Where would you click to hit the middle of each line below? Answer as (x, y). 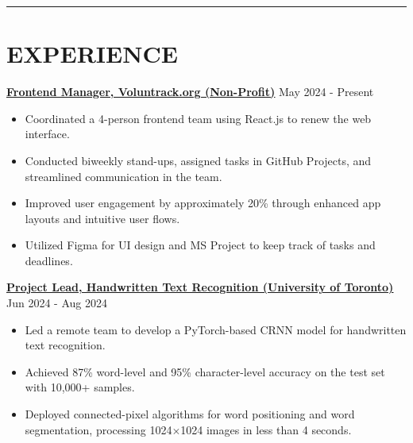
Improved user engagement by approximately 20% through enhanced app (203, 203)
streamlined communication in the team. (124, 176)
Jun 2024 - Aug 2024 (57, 303)
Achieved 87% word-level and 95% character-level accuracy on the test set (205, 371)
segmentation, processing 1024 (98, 429)
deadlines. (49, 260)
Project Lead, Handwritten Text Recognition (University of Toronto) (200, 287)
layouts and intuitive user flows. (102, 218)
